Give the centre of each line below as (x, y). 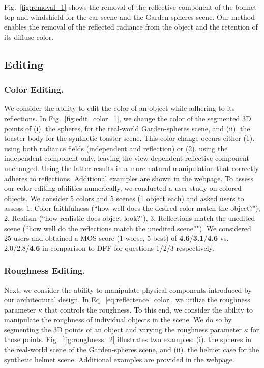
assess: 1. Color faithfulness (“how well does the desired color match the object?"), (132, 208)
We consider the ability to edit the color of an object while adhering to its (120, 108)
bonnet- (247, 7)
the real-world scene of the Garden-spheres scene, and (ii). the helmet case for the (132, 349)
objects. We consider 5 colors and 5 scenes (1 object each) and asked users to (124, 198)
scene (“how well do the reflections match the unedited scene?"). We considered (128, 228)
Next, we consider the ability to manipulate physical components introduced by (128, 289)
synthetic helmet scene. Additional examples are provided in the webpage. (119, 359)
